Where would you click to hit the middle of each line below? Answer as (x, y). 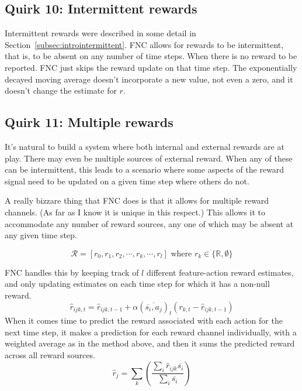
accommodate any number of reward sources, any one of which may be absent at (149, 223)
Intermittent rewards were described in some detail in (100, 33)
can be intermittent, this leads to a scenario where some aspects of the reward (145, 169)
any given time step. (41, 235)
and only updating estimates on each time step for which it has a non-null (137, 284)
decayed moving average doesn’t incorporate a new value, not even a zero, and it (149, 79)
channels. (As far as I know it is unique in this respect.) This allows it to (135, 212)
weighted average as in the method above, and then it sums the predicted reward (150, 343)
